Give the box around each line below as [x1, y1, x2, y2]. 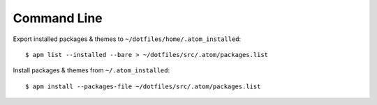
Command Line [13, 10, 103, 26]
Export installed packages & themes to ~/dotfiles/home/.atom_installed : [13, 35, 242, 43]
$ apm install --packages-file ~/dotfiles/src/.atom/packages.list [25, 82, 261, 90]
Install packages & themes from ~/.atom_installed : [13, 66, 170, 74]
